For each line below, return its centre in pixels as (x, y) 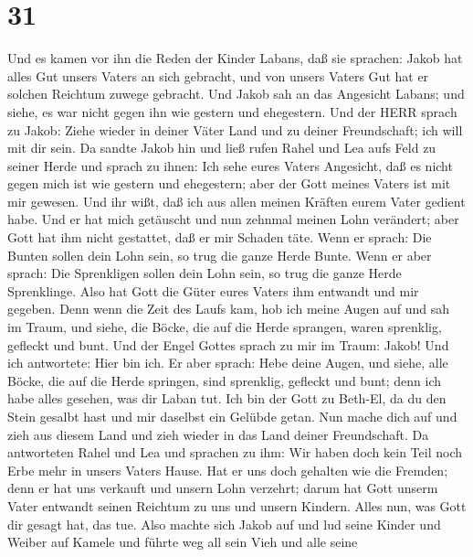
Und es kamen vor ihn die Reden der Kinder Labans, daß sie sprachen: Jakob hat (235, 58)
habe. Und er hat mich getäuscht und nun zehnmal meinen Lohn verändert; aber (233, 219)
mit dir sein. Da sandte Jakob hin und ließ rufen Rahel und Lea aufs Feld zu (222, 148)
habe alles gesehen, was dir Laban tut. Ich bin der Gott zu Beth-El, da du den (227, 398)
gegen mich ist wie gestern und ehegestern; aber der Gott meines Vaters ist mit (229, 183)
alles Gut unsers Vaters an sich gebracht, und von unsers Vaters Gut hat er (218, 75)
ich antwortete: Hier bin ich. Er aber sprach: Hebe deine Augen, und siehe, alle (228, 363)
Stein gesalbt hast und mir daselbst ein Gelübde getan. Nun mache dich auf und (232, 416)
